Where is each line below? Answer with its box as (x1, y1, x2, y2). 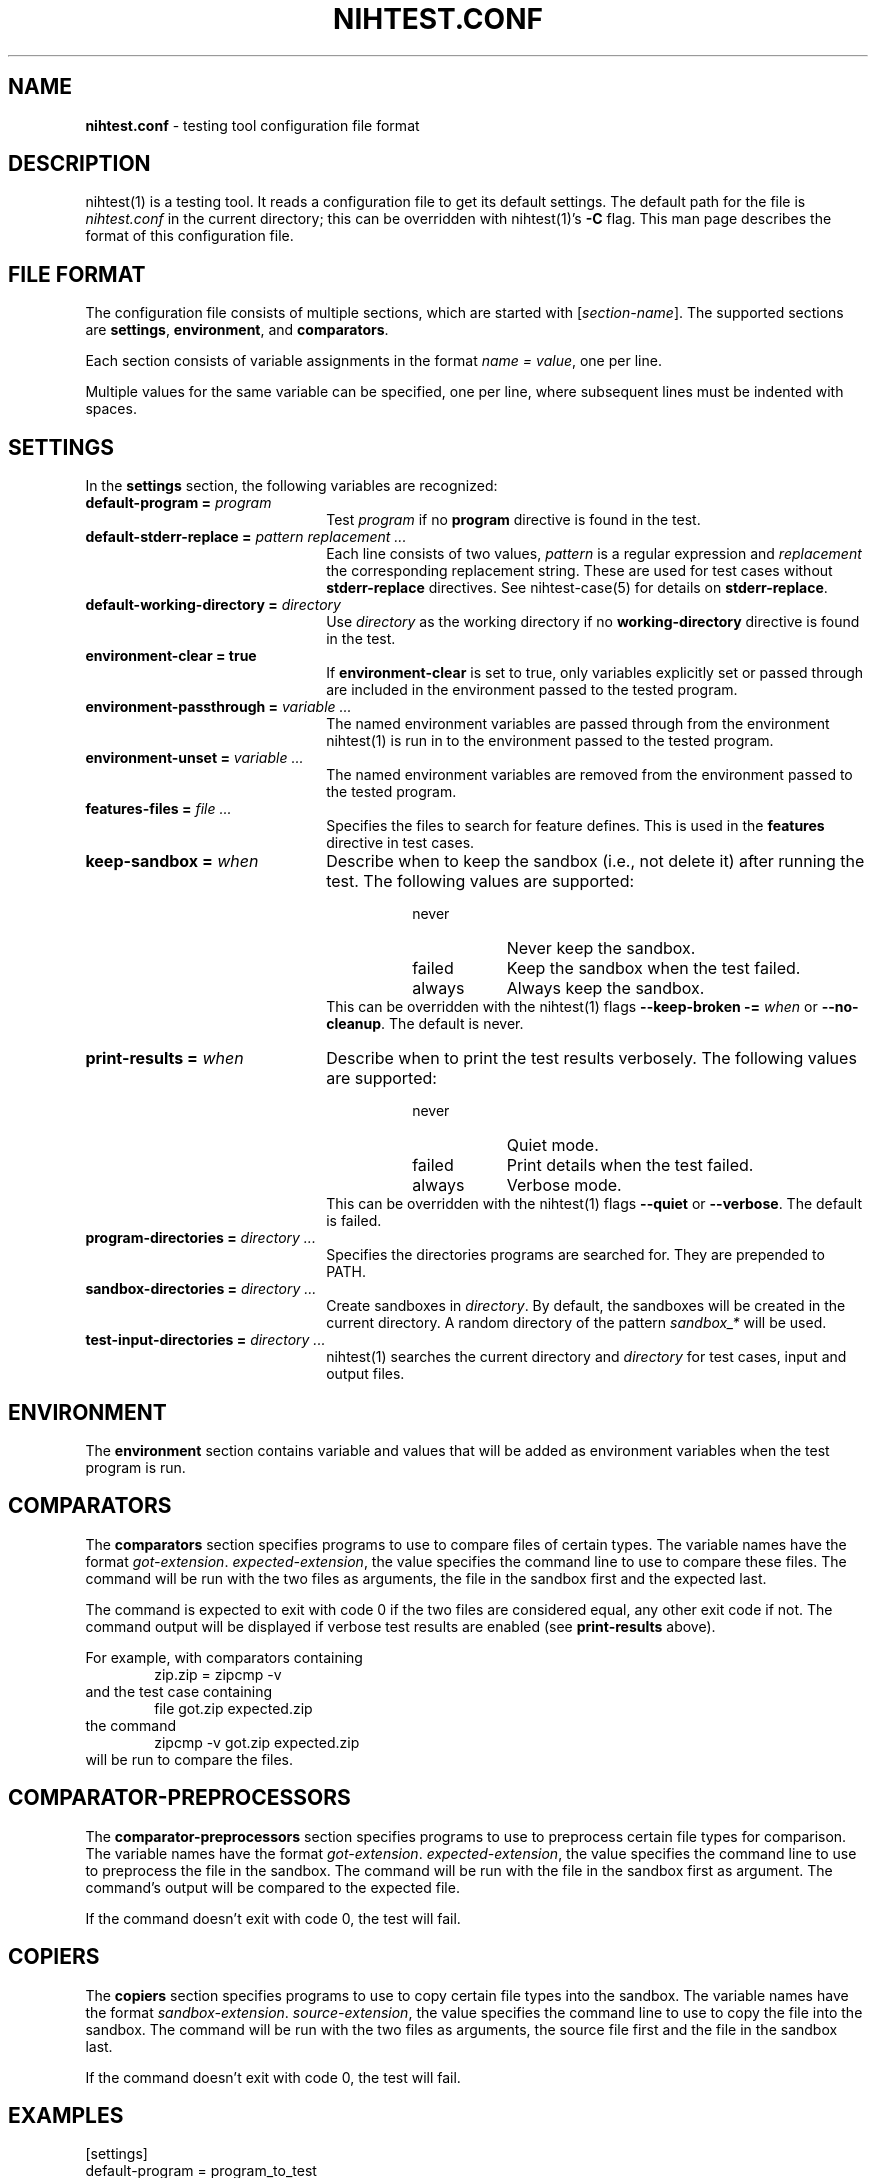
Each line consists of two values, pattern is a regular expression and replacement (326, 545, 862, 563)
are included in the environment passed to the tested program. (326, 681, 738, 699)
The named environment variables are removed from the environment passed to (326, 766, 853, 784)
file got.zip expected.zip (154, 1699, 313, 1717)
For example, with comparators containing (85, 1648, 363, 1666)
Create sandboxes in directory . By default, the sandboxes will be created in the (326, 1297, 846, 1315)
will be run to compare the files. (85, 1750, 294, 1768)
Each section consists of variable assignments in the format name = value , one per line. (85, 352, 662, 370)
